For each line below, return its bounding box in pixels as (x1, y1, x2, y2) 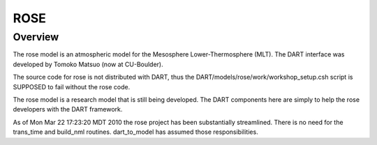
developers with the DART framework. (13, 105, 123, 114)
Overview (13, 31, 59, 43)
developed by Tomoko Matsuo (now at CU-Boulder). (13, 60, 163, 68)
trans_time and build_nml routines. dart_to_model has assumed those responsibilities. (13, 128, 258, 136)
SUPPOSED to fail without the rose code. (13, 82, 131, 91)
